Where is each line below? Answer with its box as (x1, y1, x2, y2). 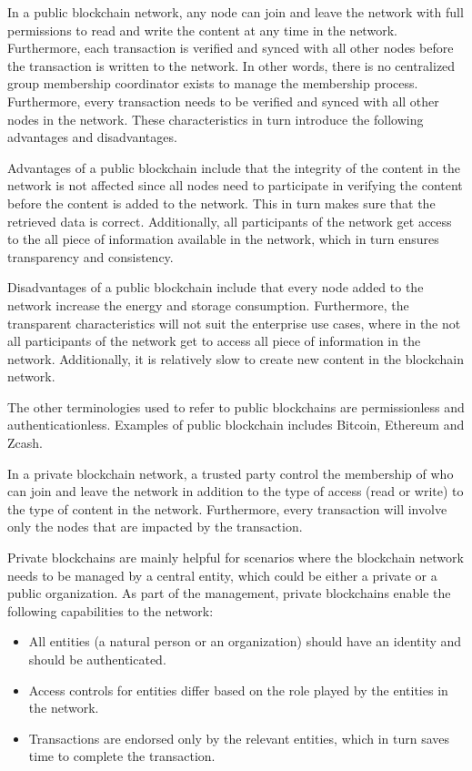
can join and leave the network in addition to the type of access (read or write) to (7, 482, 464, 501)
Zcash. (7, 433, 43, 452)
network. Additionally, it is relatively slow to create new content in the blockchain (7, 349, 464, 368)
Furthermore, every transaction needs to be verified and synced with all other (7, 91, 439, 110)
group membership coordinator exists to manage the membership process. (7, 74, 418, 93)
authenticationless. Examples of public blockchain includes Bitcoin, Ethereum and (7, 415, 465, 434)
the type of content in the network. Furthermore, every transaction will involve (7, 499, 447, 518)
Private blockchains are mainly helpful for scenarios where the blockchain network (7, 548, 464, 567)
